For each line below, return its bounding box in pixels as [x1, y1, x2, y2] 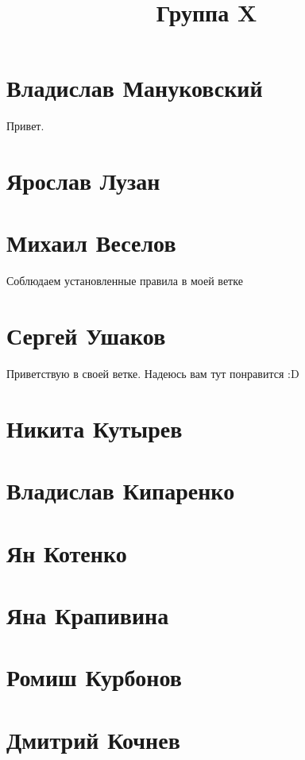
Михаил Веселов [6, 226, 176, 259]
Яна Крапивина [6, 599, 169, 631]
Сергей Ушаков [6, 319, 166, 352]
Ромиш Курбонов [6, 661, 182, 693]
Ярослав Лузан [6, 164, 160, 197]
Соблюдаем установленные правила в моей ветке [6, 272, 243, 289]
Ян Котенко [6, 536, 127, 569]
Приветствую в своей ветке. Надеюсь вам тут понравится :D [6, 365, 299, 382]
